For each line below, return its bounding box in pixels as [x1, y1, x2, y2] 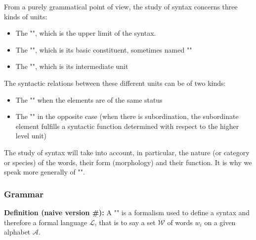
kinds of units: [4, 11, 47, 21]
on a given [204, 217, 236, 227]
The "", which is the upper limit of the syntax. [15, 28, 156, 38]
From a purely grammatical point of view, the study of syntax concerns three [4, 1, 238, 11]
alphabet [4, 227, 31, 237]
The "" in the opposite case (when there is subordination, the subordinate [15, 111, 239, 121]
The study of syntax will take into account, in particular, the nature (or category [4, 147, 250, 157]
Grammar [4, 187, 43, 200]
